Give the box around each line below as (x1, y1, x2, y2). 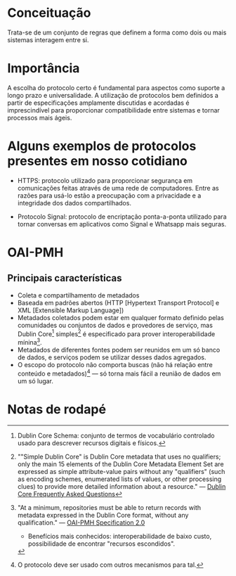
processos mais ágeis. (7, 113, 72, 122)
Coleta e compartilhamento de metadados (17, 290, 140, 300)
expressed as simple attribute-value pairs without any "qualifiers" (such (17, 467, 225, 475)
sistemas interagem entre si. (7, 35, 89, 44)
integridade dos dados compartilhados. (17, 198, 132, 207)
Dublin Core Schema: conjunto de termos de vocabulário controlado (17, 431, 215, 440)
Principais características (7, 272, 122, 284)
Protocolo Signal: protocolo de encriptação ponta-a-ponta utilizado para (17, 212, 227, 221)
